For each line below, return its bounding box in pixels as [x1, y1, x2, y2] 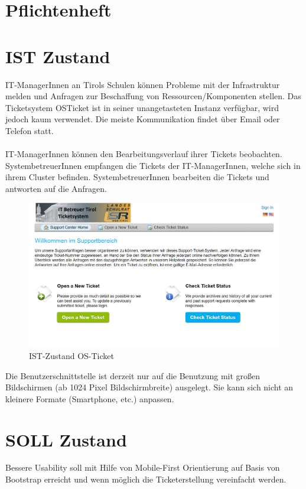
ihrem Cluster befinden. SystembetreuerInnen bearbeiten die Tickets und [5, 171, 269, 183]
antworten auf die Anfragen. [5, 182, 107, 194]
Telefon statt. [5, 124, 54, 136]
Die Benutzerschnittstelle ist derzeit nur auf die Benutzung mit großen [5, 369, 261, 382]
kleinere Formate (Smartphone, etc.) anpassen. [5, 392, 174, 405]
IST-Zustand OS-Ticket [29, 349, 114, 361]
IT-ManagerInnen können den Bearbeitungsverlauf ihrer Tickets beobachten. [5, 148, 282, 160]
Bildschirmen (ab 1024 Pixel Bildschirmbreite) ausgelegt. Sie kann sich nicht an [5, 381, 294, 393]
